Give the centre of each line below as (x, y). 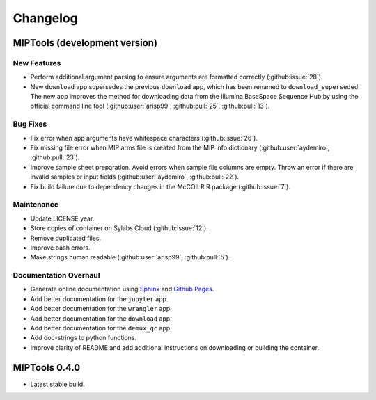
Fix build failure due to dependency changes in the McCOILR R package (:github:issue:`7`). (160, 186)
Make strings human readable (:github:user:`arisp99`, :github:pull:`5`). (130, 257)
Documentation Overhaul (56, 275)
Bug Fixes (30, 124)
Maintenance (36, 205)
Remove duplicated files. (65, 238)
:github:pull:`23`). (55, 157)
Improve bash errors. (60, 248)
